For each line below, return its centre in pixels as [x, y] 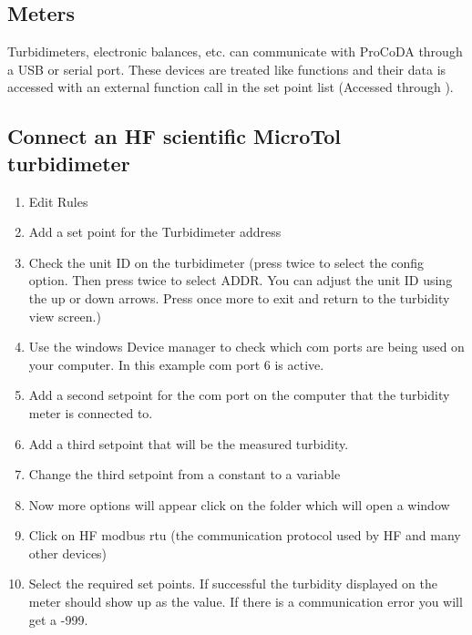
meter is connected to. [91, 412]
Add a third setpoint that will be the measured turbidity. [189, 443]
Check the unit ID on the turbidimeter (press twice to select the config [226, 262]
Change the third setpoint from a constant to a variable [185, 474]
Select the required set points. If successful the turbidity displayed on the [233, 584]
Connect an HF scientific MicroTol [174, 136]
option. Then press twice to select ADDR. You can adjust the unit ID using [241, 280]
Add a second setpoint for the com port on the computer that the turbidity [239, 395]
